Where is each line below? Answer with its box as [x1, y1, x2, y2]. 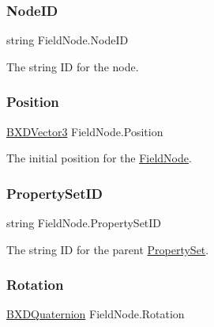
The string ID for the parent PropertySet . [6, 241, 209, 257]
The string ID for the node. [6, 58, 139, 74]
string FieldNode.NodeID [6, 32, 129, 48]
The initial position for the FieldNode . [6, 150, 192, 166]
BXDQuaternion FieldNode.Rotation [6, 306, 185, 322]
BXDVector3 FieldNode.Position [6, 123, 163, 139]
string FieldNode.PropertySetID [6, 215, 162, 231]
